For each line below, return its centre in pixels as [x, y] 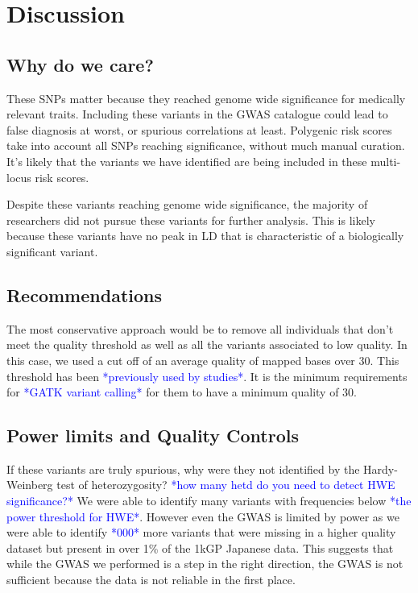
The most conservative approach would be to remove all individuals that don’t [200, 328]
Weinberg [30, 485]
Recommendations [84, 294]
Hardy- [381, 469]
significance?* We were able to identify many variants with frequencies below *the [209, 501]
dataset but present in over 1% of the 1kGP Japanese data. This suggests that [200, 547]
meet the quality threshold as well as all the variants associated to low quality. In [207, 344]
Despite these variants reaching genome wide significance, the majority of [187, 204]
